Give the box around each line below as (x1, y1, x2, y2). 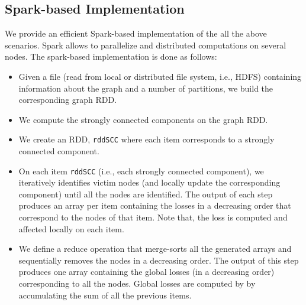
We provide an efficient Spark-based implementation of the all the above (5, 27, 267, 40)
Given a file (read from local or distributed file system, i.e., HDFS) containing (18, 70, 302, 82)
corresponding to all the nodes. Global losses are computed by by (18, 277, 256, 290)
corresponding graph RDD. (18, 93, 117, 106)
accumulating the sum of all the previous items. (18, 288, 192, 301)
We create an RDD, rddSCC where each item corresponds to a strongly (18, 133, 275, 145)
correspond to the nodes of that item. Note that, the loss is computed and (18, 211, 288, 223)
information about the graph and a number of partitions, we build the (18, 82, 273, 94)
